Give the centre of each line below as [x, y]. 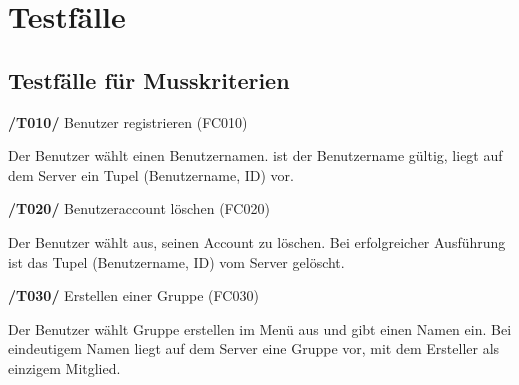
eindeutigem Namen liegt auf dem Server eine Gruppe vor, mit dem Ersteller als [254, 348]
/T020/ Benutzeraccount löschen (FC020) [139, 208]
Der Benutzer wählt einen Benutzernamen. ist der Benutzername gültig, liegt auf [255, 155]
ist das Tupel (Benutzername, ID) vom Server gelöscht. [176, 261]
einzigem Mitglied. [64, 367]
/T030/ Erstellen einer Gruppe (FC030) [133, 295]
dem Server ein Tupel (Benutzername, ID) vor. [151, 174]
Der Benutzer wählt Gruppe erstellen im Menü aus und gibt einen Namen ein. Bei [260, 328]
